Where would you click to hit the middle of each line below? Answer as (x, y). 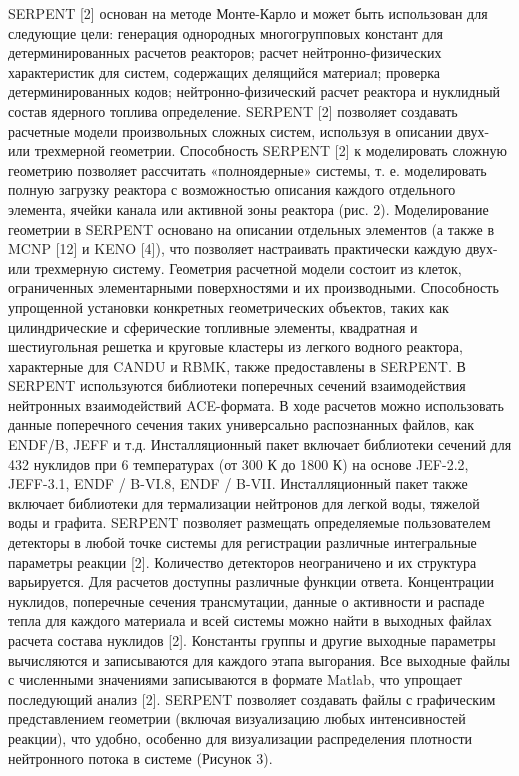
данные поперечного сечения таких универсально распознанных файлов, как (241, 424)
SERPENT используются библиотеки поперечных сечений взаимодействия (237, 385)
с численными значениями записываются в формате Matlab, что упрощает (235, 679)
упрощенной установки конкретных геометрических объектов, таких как (228, 306)
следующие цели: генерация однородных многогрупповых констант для (226, 32)
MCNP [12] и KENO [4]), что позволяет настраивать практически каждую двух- (253, 248)
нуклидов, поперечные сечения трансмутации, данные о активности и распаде (246, 600)
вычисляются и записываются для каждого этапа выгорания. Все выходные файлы (259, 659)
